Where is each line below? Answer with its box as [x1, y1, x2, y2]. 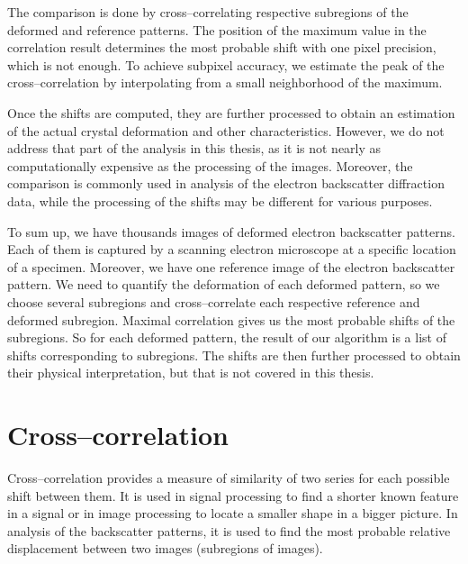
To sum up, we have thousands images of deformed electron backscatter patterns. [7, 222, 455, 241]
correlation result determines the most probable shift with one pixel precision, [7, 38, 436, 57]
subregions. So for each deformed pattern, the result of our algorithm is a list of [7, 328, 446, 347]
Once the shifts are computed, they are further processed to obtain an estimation [7, 103, 455, 122]
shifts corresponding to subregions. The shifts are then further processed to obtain [7, 345, 461, 364]
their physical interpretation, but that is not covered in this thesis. [7, 363, 374, 382]
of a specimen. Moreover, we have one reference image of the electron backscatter [7, 257, 455, 276]
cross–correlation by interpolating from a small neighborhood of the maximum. [7, 73, 443, 92]
